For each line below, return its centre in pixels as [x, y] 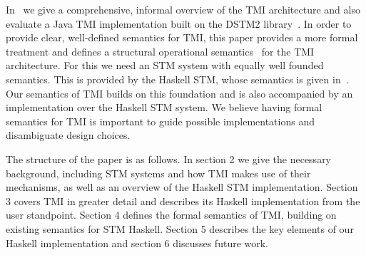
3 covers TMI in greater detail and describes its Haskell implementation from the [183, 201]
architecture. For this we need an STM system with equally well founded [165, 65]
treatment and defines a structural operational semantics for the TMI [160, 51]
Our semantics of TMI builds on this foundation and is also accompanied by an [179, 93]
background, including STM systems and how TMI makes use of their [158, 173]
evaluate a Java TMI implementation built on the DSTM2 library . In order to [179, 23]
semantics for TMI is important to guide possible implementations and [160, 121]
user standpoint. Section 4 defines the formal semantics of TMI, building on [171, 215]
